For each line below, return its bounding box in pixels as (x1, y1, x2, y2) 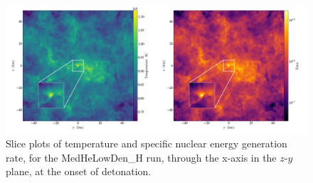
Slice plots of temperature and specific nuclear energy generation (6, 136, 287, 151)
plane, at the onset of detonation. (6, 164, 152, 179)
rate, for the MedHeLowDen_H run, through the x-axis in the (6, 150, 277, 164)
